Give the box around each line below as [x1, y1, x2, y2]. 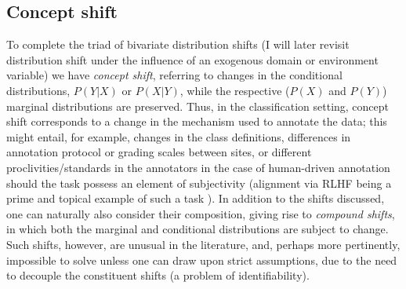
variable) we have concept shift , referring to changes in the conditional [6, 67, 343, 83]
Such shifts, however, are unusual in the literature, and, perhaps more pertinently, [6, 236, 401, 252]
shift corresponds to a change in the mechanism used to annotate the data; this [6, 113, 387, 130]
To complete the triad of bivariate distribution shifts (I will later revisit [6, 36, 350, 53]
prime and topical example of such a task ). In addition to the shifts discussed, [6, 190, 385, 207]
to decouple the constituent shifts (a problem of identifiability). [6, 267, 310, 284]
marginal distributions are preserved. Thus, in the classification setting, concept [6, 97, 390, 114]
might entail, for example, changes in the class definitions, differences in [6, 128, 351, 144]
